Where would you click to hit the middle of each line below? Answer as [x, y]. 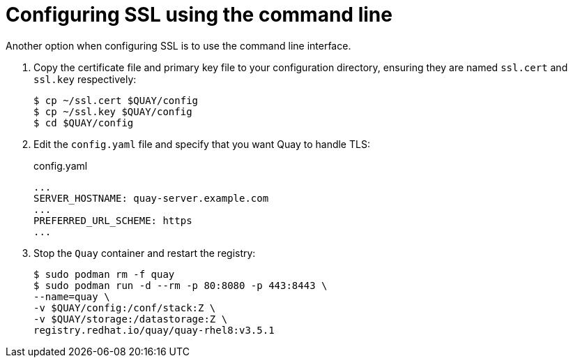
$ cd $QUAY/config [84, 123]
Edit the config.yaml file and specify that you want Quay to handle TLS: [202, 144]
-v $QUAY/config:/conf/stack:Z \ [125, 308]
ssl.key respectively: [85, 79]
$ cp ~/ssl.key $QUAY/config [113, 111]
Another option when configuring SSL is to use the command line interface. [178, 45]
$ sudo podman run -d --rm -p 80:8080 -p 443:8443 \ [181, 285]
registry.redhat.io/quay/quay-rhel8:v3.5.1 [154, 330]
